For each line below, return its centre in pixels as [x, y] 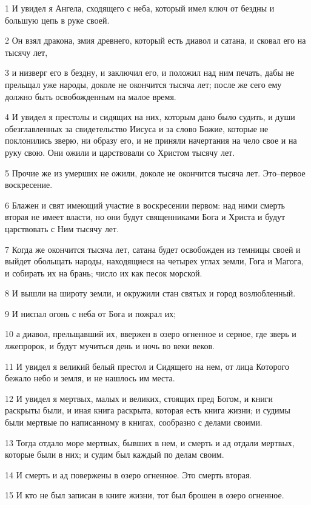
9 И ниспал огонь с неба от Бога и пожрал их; [91, 313]
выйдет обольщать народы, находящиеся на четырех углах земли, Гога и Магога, [154, 261]
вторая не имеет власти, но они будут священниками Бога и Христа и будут [145, 217]
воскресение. [29, 185]
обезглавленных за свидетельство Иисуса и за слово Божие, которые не [137, 128]
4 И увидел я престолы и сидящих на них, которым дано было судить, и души [150, 117]
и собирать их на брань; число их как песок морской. [104, 273]
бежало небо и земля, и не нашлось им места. [90, 378]
